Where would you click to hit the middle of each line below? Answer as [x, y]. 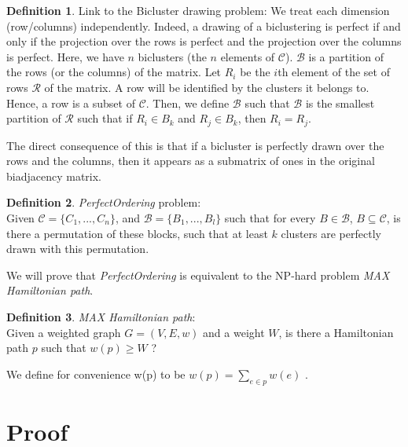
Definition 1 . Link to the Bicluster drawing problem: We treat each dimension [198, 10]
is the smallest [340, 103]
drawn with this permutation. [78, 249]
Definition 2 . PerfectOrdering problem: [104, 202]
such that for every [270, 217]
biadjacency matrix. [54, 176]
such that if [105, 118]
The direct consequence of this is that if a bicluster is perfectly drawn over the [195, 145]
